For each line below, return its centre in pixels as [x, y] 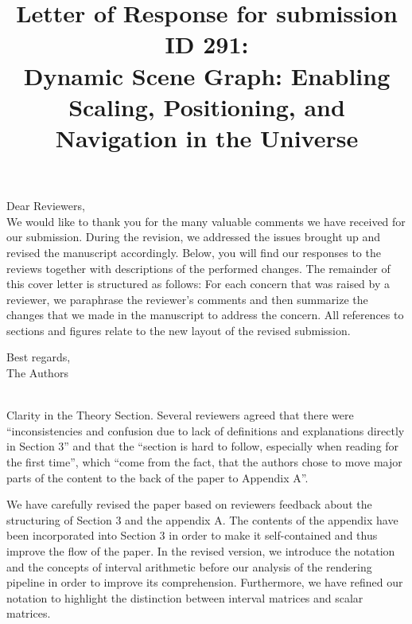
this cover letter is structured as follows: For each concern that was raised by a [198, 284]
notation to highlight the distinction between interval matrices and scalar [185, 597]
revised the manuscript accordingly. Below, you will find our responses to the [194, 252]
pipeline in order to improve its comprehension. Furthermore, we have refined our [205, 582]
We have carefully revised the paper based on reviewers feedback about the [189, 504]
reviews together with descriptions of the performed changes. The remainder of [198, 268]
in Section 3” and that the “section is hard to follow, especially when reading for [203, 446]
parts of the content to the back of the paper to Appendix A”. [157, 477]
